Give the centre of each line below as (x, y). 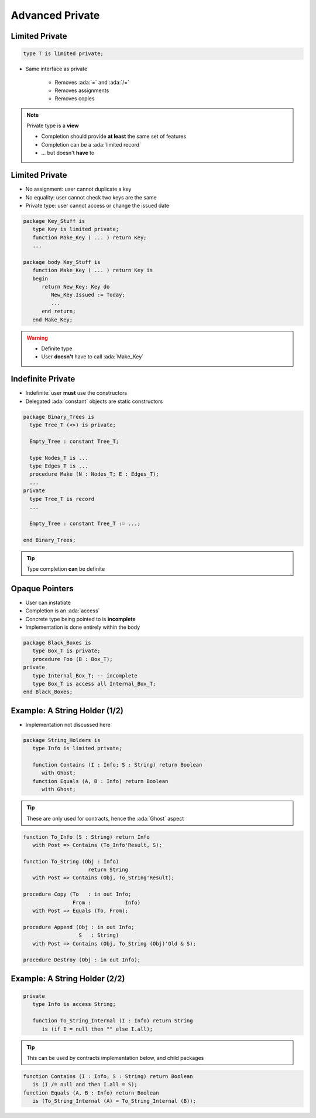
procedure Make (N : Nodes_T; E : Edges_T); (94, 474)
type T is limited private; (63, 54)
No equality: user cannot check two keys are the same (91, 197)
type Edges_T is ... (59, 466)
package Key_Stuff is (54, 221)
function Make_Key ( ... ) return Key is (93, 270)
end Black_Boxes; (48, 692)
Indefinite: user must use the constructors (76, 393)
